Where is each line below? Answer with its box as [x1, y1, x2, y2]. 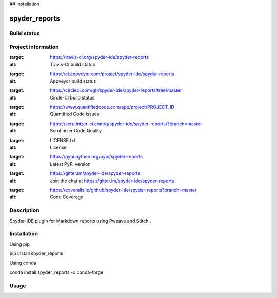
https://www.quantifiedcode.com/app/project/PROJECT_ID [50, 104, 174, 110]
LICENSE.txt [50, 137, 76, 143]
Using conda [9, 260, 37, 266]
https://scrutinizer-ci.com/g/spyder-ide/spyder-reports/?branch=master [50, 121, 202, 127]
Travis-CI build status [50, 62, 95, 68]
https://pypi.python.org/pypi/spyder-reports [50, 154, 143, 160]
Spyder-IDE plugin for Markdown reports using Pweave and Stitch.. [9, 217, 151, 224]
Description [9, 207, 39, 214]
